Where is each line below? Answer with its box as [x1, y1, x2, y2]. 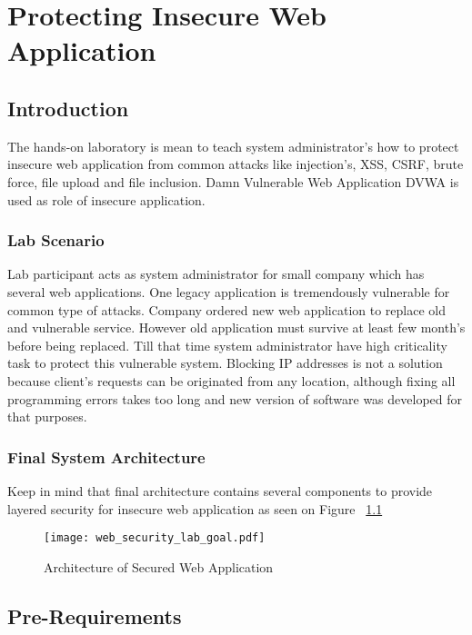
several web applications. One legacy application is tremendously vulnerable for [7, 282, 450, 301]
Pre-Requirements [7, 601, 182, 630]
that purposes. [7, 407, 87, 426]
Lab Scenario [7, 229, 105, 252]
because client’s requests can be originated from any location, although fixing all [7, 371, 456, 390]
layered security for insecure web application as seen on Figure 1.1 [7, 499, 383, 518]
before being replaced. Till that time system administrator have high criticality [7, 335, 447, 354]
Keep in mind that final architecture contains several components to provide [7, 481, 433, 500]
